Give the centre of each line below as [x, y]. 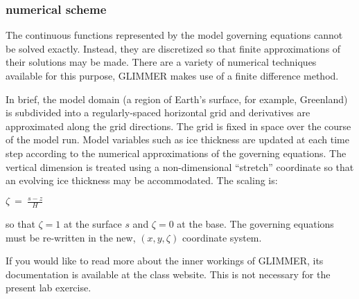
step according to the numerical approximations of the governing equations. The [176, 153]
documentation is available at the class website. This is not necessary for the [168, 274]
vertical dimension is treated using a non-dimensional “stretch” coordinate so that [180, 166]
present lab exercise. [49, 288]
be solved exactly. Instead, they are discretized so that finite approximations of [173, 48]
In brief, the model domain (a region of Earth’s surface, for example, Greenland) [177, 99]
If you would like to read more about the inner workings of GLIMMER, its [165, 261]
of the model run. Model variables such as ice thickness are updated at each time [177, 139]
